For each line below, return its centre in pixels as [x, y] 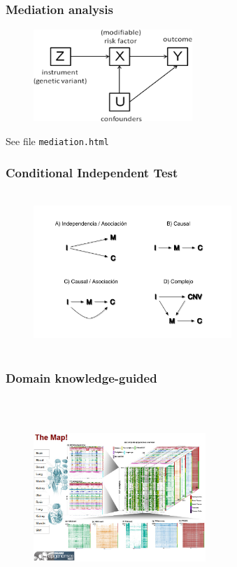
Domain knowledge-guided [81, 378]
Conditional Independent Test [92, 172]
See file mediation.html [57, 141]
